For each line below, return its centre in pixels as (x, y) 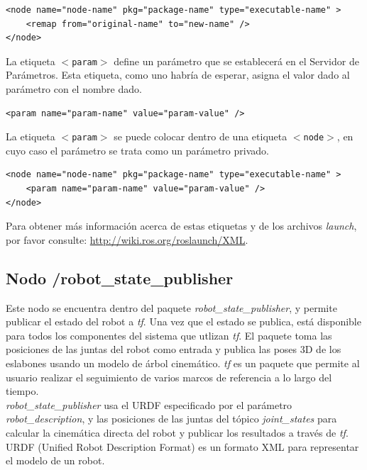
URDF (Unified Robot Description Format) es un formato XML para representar (182, 446)
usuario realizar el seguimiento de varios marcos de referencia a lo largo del (169, 377)
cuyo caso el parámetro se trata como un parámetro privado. (137, 150)
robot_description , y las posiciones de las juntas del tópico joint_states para (171, 419)
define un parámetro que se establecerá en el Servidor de (236, 61)
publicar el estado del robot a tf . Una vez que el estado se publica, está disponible (183, 321)
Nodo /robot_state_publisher (120, 278)
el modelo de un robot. (55, 460)
